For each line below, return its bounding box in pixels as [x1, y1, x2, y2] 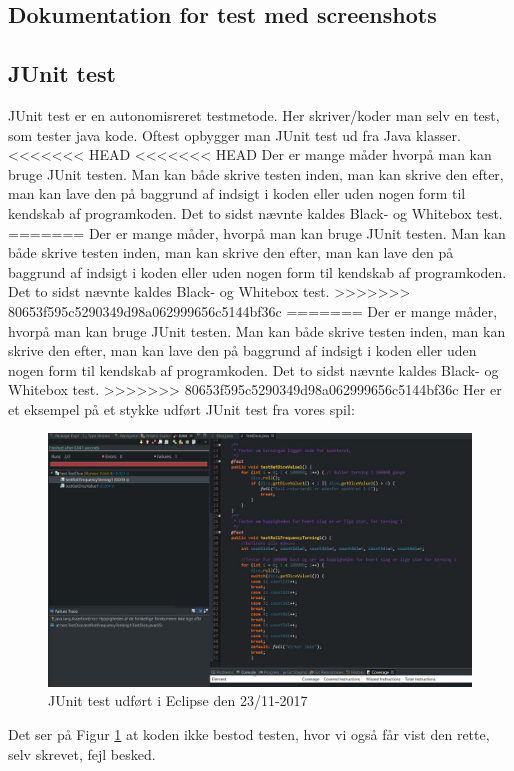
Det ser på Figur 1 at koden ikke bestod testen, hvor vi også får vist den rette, [8, 724, 490, 745]
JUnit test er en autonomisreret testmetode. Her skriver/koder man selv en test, [8, 104, 500, 125]
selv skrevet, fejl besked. [8, 743, 156, 764]
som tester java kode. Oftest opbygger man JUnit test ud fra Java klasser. [8, 124, 461, 145]
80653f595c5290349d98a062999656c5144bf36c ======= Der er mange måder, [8, 300, 498, 321]
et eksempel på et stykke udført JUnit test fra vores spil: [8, 398, 355, 419]
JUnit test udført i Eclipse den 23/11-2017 [48, 690, 308, 711]
